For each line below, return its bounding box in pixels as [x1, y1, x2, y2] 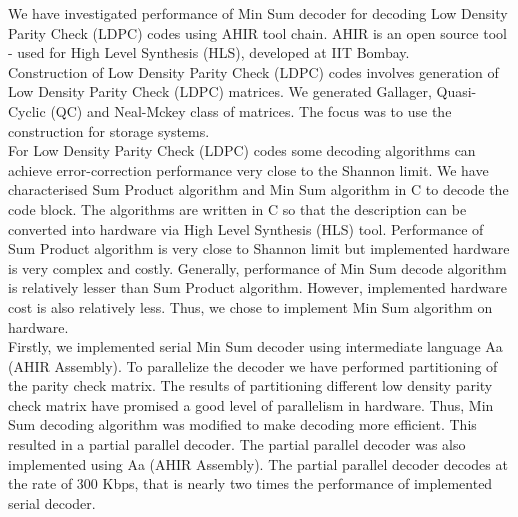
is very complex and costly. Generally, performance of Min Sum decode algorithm [8, 257, 507, 278]
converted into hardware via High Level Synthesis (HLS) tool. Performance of [8, 218, 484, 239]
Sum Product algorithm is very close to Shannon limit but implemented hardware [8, 238, 510, 259]
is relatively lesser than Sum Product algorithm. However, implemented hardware [8, 277, 507, 298]
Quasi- [436, 81, 477, 102]
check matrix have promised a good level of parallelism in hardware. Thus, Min [8, 394, 494, 415]
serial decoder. [8, 492, 96, 513]
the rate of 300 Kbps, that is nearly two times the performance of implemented [8, 473, 493, 494]
